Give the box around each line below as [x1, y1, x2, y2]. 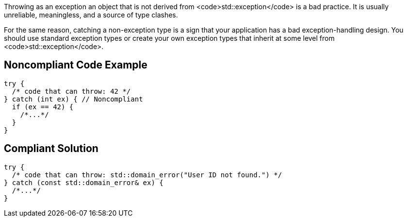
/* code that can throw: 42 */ [12, 87, 131, 95]
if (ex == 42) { [12, 102, 74, 111]
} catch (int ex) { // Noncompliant [4, 95, 143, 103]
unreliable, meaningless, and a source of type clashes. [4, 11, 178, 19]
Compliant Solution [4, 142, 98, 155]
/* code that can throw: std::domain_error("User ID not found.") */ [12, 170, 282, 179]
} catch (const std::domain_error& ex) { [4, 178, 163, 187]
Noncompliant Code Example [4, 59, 147, 71]
